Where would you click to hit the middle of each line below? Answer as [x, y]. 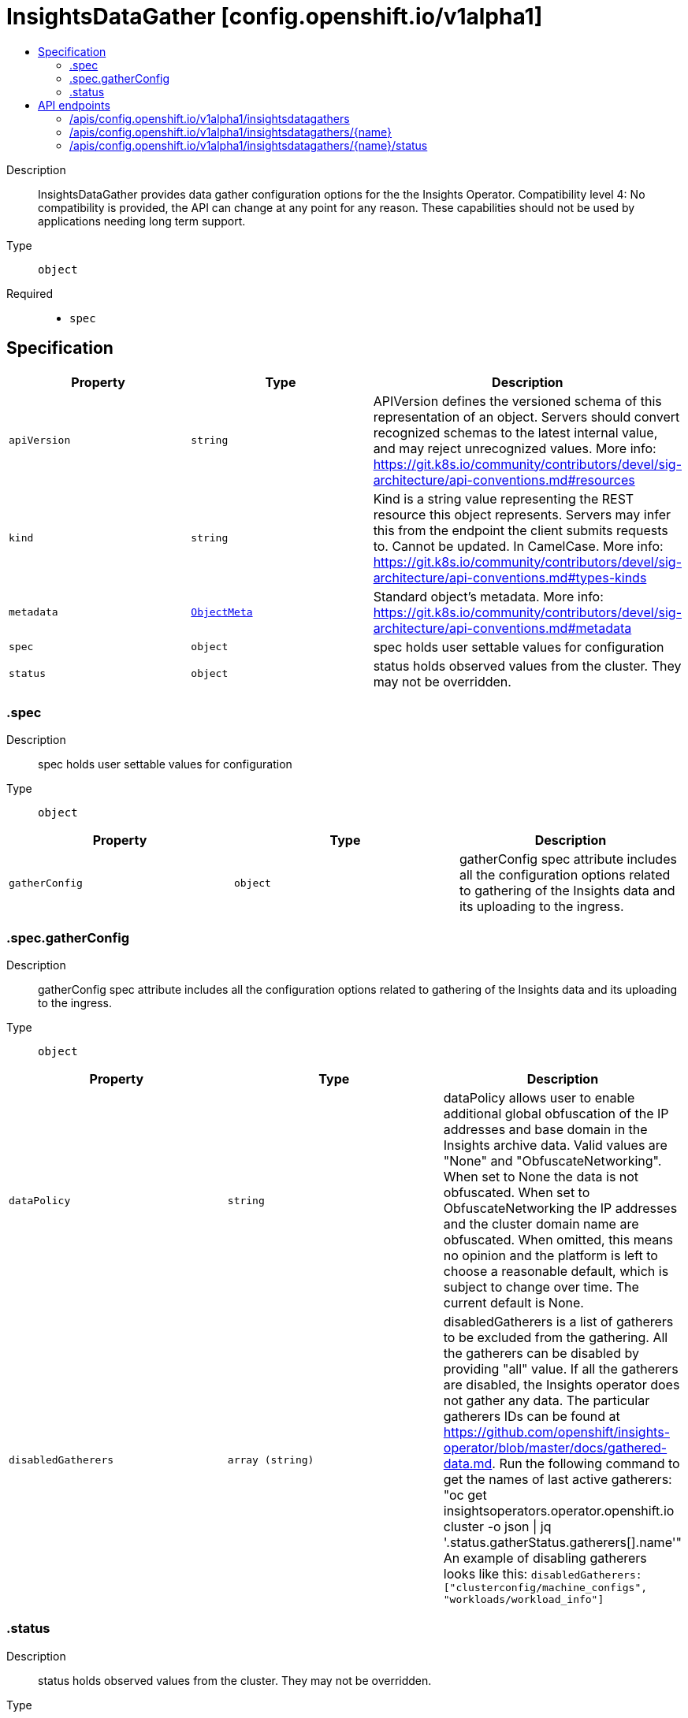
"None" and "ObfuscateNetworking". [552, 1161]
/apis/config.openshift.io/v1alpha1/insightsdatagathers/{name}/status [249, 145]
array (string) [271, 1460]
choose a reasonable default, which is [556, 1272]
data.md [468, 1464]
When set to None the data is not [541, 1177]
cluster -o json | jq [497, 1527]
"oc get [465, 1495]
